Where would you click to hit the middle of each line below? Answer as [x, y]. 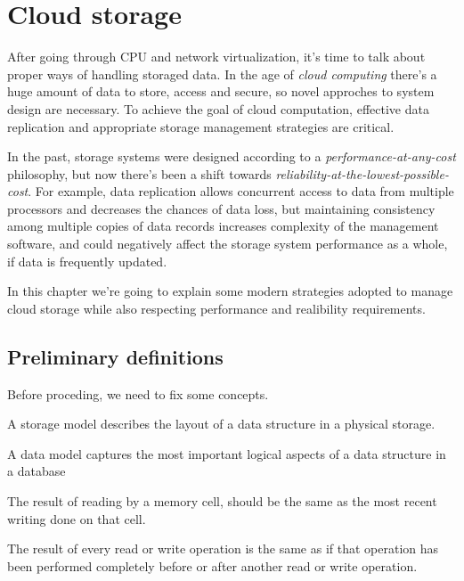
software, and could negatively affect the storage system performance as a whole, [228, 244]
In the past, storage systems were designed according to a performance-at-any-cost [232, 156]
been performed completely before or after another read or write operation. [212, 565]
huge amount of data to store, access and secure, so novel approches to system [221, 91]
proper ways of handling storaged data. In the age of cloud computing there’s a [222, 74]
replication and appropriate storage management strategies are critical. [201, 126]
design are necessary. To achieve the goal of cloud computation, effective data [218, 108]
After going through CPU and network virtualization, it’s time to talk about [216, 57]
